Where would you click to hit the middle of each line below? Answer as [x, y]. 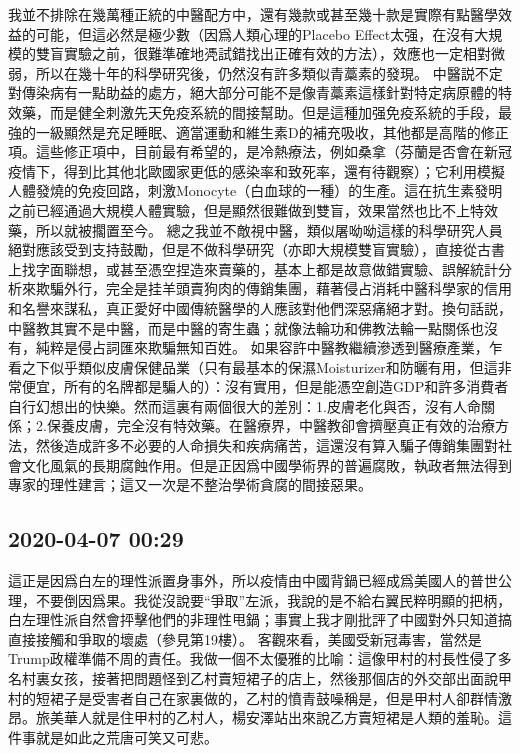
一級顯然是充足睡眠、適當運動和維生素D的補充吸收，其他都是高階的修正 [272, 131]
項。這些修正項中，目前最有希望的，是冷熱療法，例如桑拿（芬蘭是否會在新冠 [260, 151]
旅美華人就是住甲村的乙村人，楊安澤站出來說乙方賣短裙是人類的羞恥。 [266, 717]
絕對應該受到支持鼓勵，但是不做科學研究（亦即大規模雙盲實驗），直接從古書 [256, 249]
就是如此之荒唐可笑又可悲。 [126, 736]
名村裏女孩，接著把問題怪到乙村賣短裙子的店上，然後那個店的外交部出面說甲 [260, 678]
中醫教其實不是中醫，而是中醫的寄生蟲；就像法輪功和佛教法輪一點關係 [239, 327]
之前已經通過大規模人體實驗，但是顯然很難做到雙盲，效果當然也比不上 [239, 209]
